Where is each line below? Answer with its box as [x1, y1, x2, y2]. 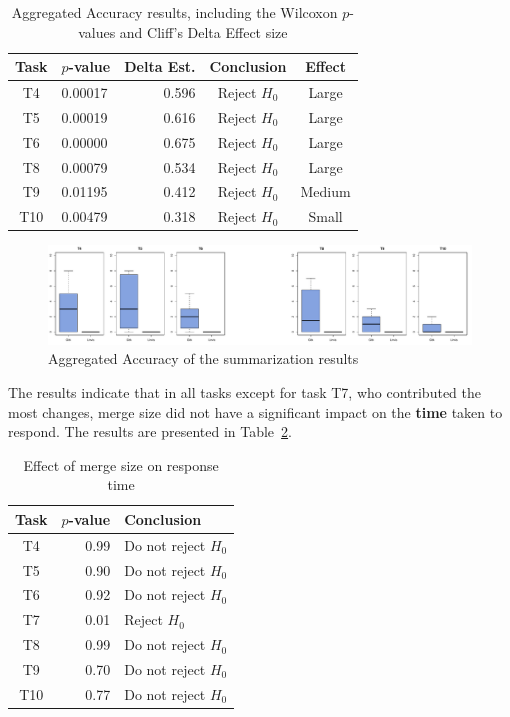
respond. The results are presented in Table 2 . [8, 421, 292, 442]
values [78, 21, 116, 42]
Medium [300, 181, 351, 202]
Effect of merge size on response [23, 454, 219, 475]
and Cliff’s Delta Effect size [119, 21, 288, 42]
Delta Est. [124, 56, 196, 77]
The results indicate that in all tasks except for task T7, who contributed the [8, 381, 481, 402]
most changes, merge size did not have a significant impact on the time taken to [8, 401, 503, 422]
